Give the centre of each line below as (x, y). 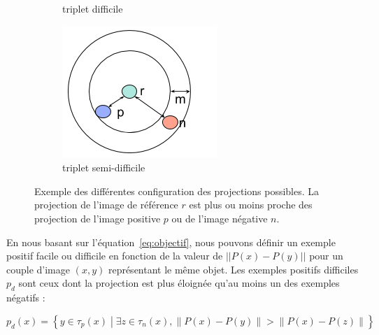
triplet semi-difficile (104, 167)
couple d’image (38, 269)
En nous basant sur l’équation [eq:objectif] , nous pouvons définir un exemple (171, 242)
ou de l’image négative (220, 218)
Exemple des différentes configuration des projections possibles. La (177, 191)
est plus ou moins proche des (251, 205)
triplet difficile (93, 8)
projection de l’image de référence (106, 205)
